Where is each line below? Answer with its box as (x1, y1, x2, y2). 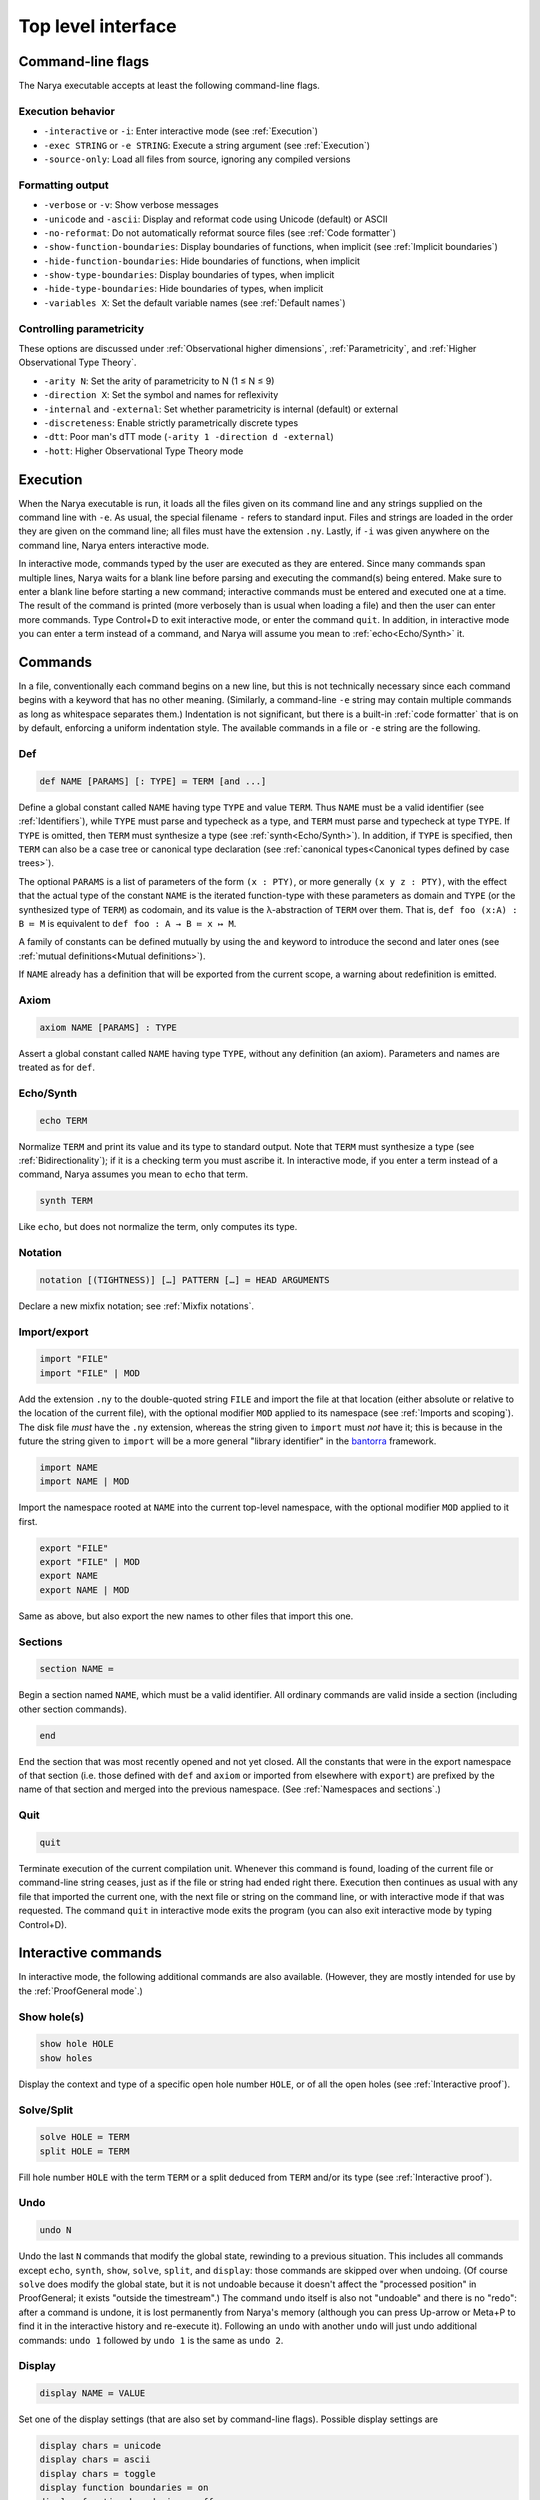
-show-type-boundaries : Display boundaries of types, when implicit (43, 269, 335, 281)
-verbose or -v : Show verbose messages (43, 199, 219, 211)
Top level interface (18, 15, 177, 37)
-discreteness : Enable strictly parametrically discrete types (43, 416, 299, 429)
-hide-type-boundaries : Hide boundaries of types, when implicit (43, 283, 324, 295)
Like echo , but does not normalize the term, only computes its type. (18, 1221, 298, 1233)
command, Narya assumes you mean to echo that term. (18, 1168, 249, 1180)
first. (18, 1515, 38, 1527)
